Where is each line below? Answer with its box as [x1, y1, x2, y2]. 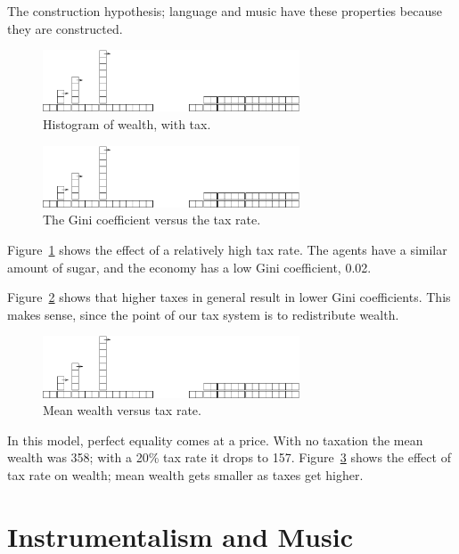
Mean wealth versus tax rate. [43, 401, 201, 420]
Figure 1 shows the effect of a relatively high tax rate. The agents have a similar [7, 240, 447, 259]
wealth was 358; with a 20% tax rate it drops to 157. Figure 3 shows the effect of [7, 448, 451, 467]
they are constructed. [7, 19, 123, 37]
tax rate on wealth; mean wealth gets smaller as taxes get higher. [7, 466, 364, 485]
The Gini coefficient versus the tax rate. [43, 210, 261, 229]
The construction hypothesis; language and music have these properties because [7, 2, 442, 20]
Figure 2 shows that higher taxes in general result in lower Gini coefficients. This [7, 288, 451, 306]
